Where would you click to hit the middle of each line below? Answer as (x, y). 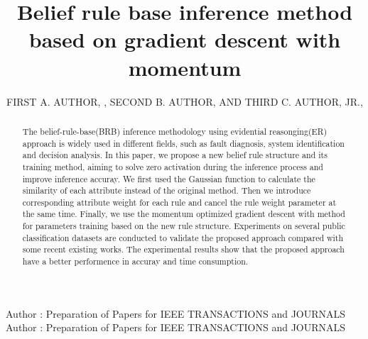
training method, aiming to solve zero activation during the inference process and (173, 166)
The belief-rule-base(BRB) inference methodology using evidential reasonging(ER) (175, 131)
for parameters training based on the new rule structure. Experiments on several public (184, 226)
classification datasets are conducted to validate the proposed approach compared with (183, 237)
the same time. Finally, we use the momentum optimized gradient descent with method (184, 214)
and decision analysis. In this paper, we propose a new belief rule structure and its (175, 155)
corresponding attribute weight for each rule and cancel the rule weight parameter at (179, 202)
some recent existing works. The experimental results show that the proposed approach (183, 249)
